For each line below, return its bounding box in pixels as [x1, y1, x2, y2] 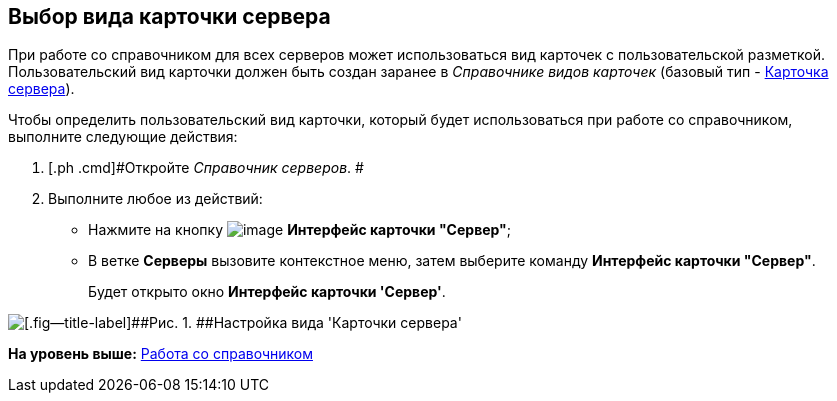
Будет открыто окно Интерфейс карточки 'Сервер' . [88, 283, 446, 301]
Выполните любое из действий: [48, 190, 263, 208]
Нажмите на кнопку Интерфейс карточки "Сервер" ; [88, 221, 512, 239]
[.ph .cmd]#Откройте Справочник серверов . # [48, 159, 364, 177]
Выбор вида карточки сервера [8, 4, 331, 29]
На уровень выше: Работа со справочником [8, 345, 313, 363]
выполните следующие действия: [8, 128, 238, 146]
